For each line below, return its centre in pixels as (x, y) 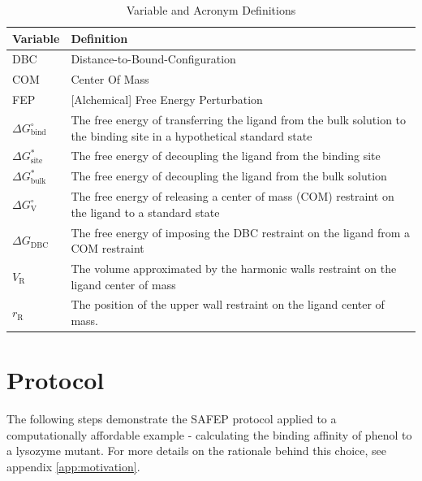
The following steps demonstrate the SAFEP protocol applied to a (172, 419)
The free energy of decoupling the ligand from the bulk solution (229, 176)
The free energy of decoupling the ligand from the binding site (226, 156)
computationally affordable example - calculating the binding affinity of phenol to (209, 434)
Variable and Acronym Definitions (211, 10)
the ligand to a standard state (145, 212)
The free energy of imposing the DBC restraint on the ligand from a (240, 232)
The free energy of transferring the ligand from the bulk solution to (239, 119)
